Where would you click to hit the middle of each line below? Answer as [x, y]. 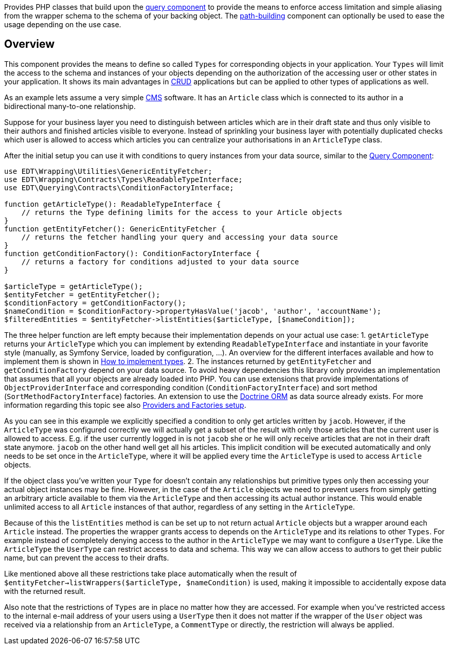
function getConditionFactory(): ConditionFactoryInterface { [132, 253]
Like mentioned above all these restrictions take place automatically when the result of [151, 573]
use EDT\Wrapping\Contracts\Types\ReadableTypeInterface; [123, 179]
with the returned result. [45, 591]
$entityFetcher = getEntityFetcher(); [82, 294]
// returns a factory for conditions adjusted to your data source [160, 262]
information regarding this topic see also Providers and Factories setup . [125, 405]
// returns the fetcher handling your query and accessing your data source [180, 237]
